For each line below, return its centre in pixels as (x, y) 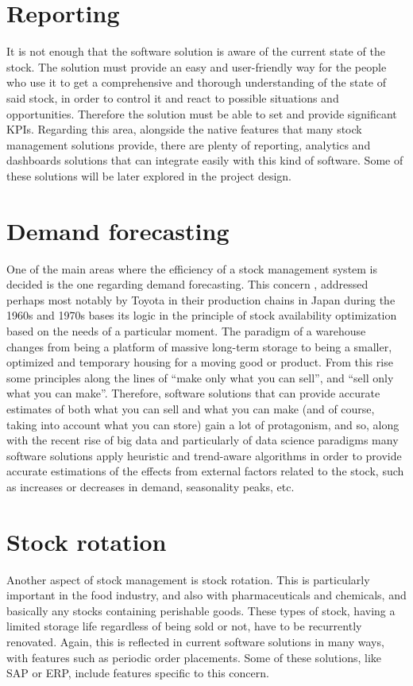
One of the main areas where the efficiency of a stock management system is (192, 268)
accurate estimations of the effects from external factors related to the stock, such (205, 471)
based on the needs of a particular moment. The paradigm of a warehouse (186, 330)
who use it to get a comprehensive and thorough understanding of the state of (196, 82)
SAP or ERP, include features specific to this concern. (138, 673)
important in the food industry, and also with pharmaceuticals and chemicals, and (206, 595)
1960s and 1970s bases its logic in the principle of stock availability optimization (202, 315)
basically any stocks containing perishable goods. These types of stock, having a (201, 610)
